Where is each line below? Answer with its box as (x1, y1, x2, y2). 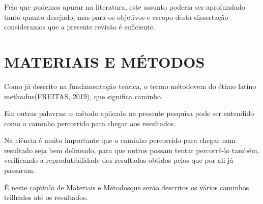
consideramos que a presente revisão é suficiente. (4, 21, 155, 32)
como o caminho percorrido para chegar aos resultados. (4, 118, 176, 128)
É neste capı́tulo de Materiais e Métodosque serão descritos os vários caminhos (4, 182, 249, 192)
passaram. (4, 165, 35, 176)
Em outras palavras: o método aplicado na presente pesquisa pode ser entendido (4, 108, 254, 119)
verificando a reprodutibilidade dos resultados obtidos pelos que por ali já (4, 155, 233, 165)
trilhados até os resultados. (4, 192, 88, 202)
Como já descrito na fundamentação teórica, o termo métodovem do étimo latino (4, 80, 256, 91)
